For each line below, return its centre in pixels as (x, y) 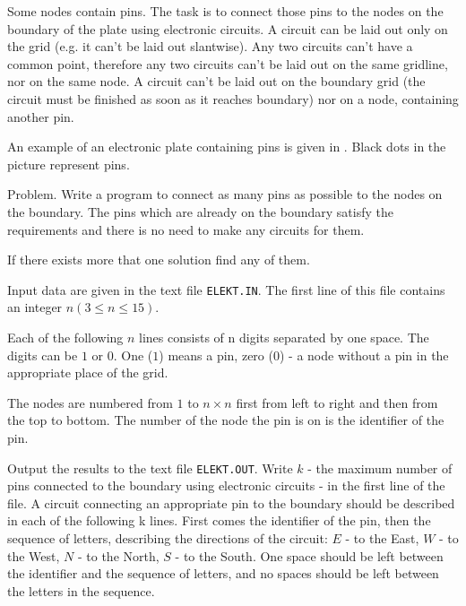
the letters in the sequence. (81, 590)
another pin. (41, 116)
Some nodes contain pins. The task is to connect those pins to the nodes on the (225, 11)
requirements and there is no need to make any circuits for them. (186, 229)
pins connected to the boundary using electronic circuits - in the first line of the (226, 485)
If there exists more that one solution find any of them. (159, 260)
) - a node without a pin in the (364, 355)
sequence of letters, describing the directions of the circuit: (168, 537)
